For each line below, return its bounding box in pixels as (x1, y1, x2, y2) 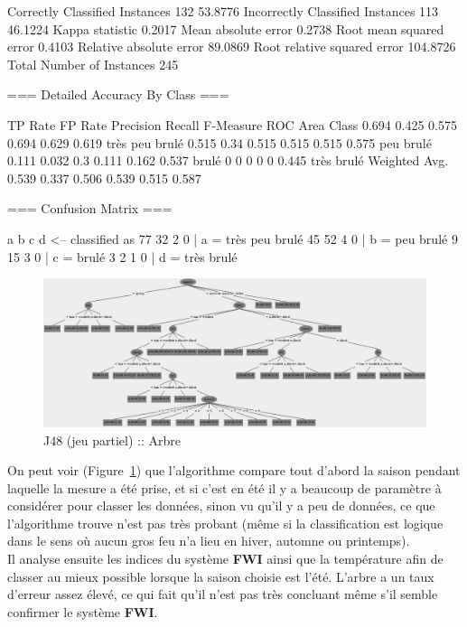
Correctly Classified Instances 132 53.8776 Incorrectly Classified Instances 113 (7, 2, 439, 20)
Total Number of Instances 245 (7, 54, 179, 73)
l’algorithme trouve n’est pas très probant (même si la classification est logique (7, 513, 444, 532)
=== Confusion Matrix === (7, 199, 173, 218)
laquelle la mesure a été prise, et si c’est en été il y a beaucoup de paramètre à (7, 478, 442, 497)
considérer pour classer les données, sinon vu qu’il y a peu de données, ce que (7, 496, 435, 515)
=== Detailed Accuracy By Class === (7, 85, 229, 104)
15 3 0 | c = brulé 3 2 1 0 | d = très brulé (7, 247, 238, 266)
